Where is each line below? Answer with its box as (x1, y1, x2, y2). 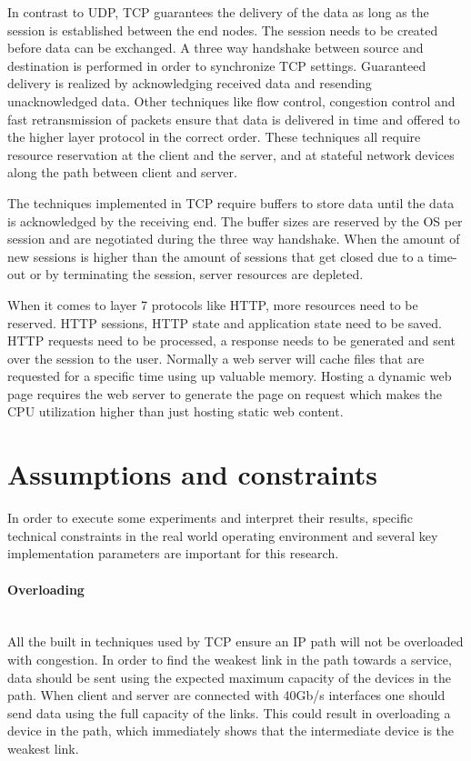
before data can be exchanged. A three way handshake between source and (7, 38, 424, 57)
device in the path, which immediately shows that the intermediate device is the (7, 721, 455, 740)
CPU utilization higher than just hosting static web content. (7, 402, 344, 421)
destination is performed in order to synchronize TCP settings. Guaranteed (7, 55, 426, 75)
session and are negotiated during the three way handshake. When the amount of (7, 229, 460, 248)
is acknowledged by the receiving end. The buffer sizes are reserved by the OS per (7, 211, 463, 230)
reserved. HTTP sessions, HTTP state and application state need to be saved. (7, 313, 442, 332)
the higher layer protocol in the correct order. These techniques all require (7, 127, 421, 146)
